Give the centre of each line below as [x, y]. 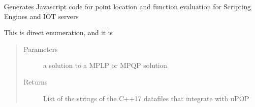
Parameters [40, 49]
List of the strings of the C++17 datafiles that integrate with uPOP [146, 98]
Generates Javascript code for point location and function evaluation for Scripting [127, 6]
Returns [35, 81]
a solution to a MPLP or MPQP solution [105, 65]
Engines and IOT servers [41, 16]
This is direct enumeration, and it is [58, 32]
